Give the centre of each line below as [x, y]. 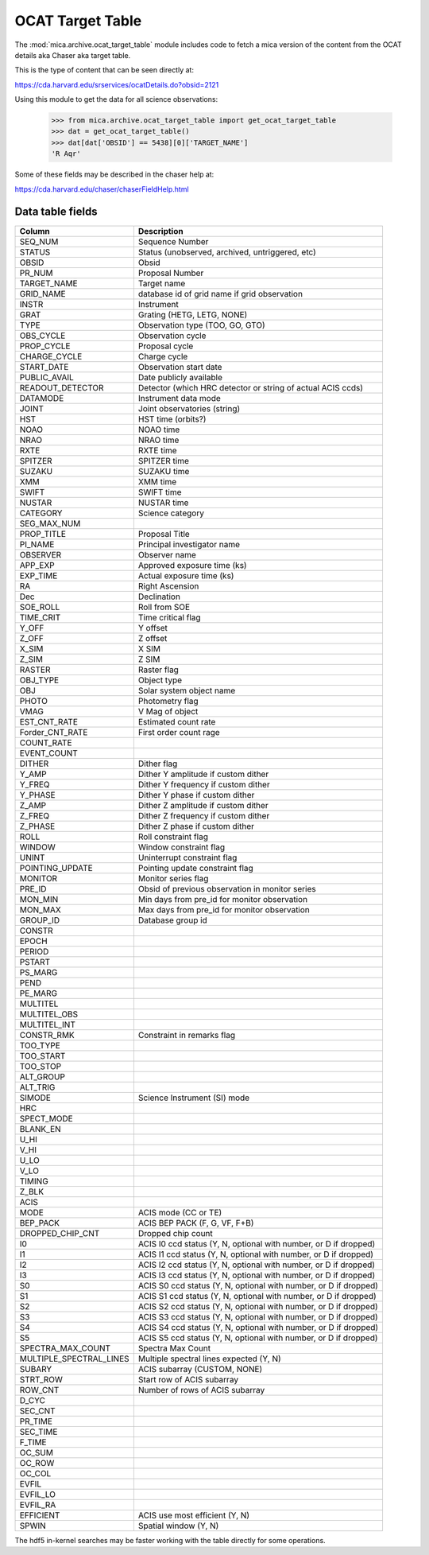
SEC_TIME [39, 1432]
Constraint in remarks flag [187, 1035]
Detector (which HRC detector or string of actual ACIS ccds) [251, 387]
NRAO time [158, 440]
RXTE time [157, 450]
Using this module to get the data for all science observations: [116, 99]
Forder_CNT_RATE [54, 732]
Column [35, 231]
